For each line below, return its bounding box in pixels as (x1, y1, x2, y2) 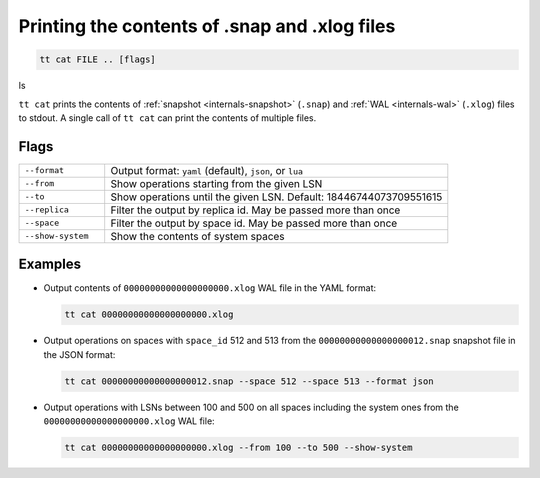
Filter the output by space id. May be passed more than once (110, 216, 398, 230)
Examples (18, 256, 82, 273)
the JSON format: (43, 348, 116, 360)
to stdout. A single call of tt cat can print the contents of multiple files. (18, 111, 317, 124)
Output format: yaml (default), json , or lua (110, 163, 304, 177)
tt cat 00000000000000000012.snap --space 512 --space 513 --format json (64, 375, 434, 387)
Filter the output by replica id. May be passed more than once (110, 203, 401, 217)
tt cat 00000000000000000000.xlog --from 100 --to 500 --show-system (64, 442, 413, 454)
